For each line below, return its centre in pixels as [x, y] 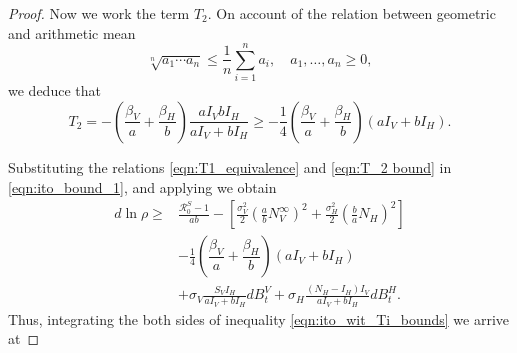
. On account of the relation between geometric [351, 13]
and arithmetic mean [72, 32]
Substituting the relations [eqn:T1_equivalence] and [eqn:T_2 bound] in [230, 166]
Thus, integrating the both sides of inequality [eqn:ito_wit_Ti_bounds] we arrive [258, 318]
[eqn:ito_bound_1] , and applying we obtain [142, 186]
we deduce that [54, 90]
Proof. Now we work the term [99, 13]
